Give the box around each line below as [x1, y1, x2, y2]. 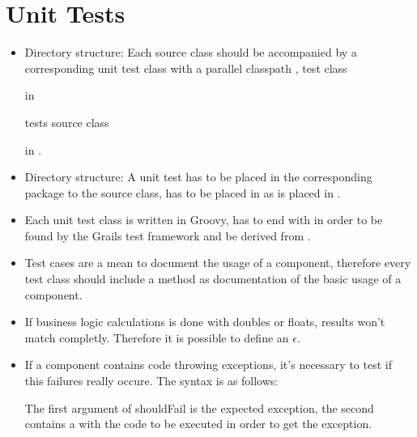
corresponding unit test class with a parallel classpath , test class [24, 59, 347, 76]
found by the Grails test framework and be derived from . [24, 227, 311, 244]
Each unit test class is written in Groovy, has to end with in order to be [24, 211, 383, 228]
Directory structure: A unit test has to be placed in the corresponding [24, 168, 372, 185]
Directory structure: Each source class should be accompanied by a [24, 44, 357, 61]
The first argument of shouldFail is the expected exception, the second [24, 399, 374, 416]
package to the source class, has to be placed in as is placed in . [24, 184, 341, 201]
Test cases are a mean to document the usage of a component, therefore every [24, 254, 411, 271]
